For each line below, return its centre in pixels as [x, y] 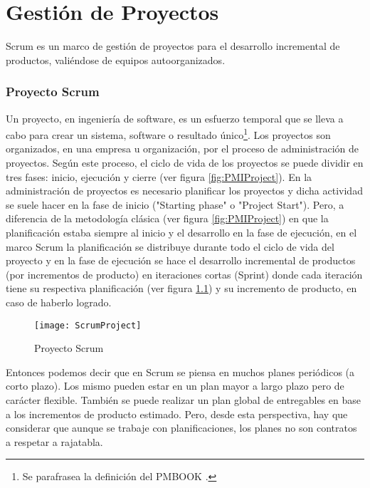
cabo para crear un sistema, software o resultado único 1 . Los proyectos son [168, 134]
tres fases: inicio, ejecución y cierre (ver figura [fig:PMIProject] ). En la [159, 176]
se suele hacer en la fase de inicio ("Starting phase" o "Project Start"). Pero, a [175, 204]
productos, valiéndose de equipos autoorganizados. [116, 59]
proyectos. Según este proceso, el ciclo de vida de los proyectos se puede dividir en [185, 162]
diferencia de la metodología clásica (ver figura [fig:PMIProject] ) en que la [167, 218]
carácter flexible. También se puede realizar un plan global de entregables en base [183, 399]
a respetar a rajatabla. [54, 441]
